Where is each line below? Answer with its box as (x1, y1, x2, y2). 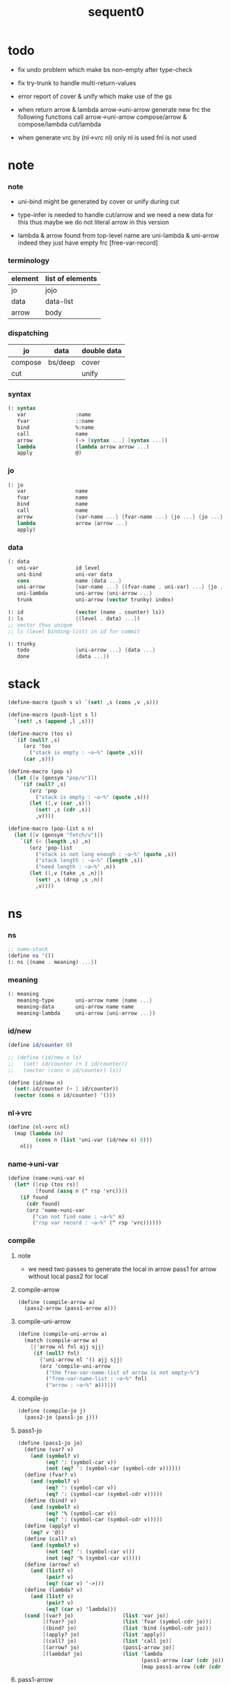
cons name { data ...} (16, 577, 122, 584)
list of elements (45, 273, 97, 283)
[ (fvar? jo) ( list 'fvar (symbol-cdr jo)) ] (43, 1619, 212, 1626)
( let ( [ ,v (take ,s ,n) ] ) (29, 870, 104, 877)
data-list (45, 296, 74, 306)
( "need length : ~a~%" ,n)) (35, 864, 116, 871)
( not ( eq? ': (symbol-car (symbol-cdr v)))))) (45, 1465, 181, 1472)
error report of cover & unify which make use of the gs (17, 92, 172, 100)
